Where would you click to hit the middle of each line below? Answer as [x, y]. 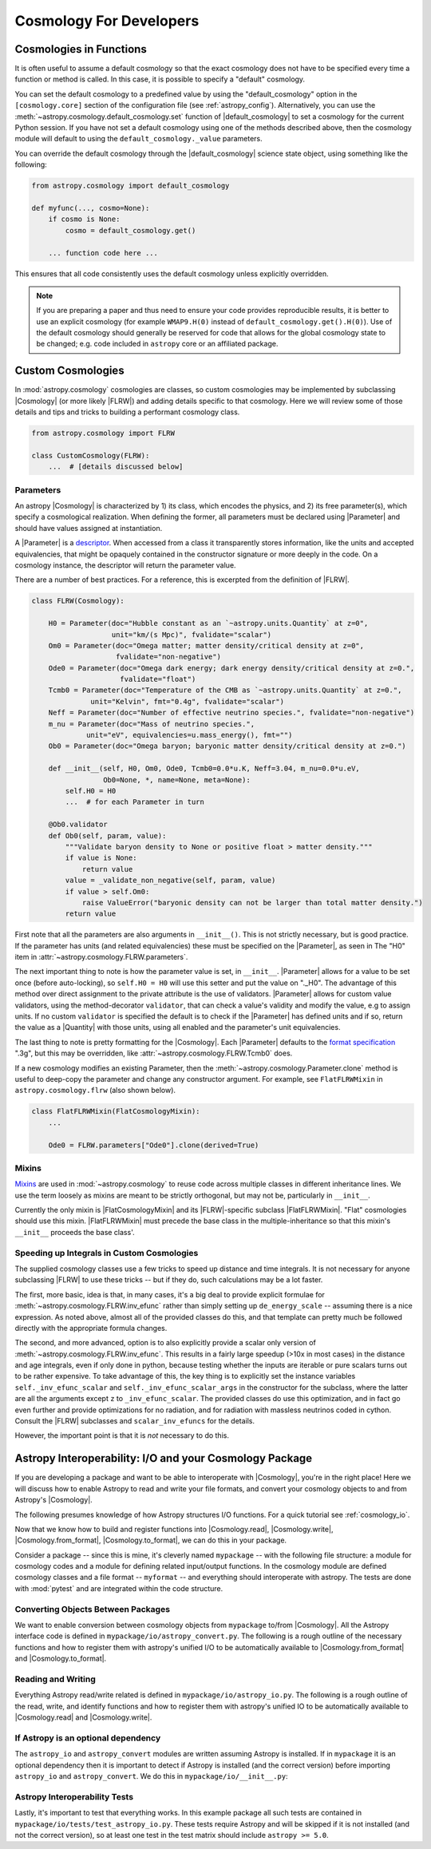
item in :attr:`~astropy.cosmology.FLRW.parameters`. [101, 957]
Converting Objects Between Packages [93, 1609]
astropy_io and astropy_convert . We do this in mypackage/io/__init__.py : [151, 1776]
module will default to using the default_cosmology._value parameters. [138, 139]
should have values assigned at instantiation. [89, 528]
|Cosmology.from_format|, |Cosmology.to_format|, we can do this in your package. [151, 1540]
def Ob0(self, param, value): [107, 835]
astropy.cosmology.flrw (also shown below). [95, 1091]
